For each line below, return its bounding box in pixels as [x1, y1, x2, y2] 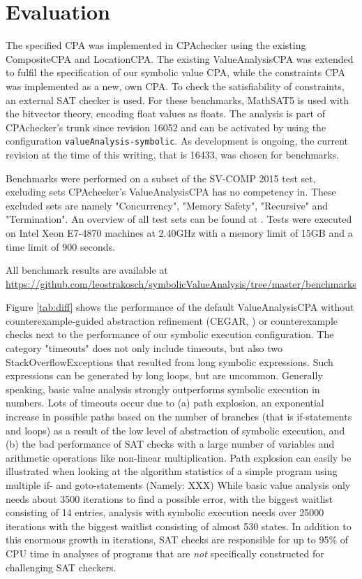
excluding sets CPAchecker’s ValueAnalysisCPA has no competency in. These [6, 184, 336, 199]
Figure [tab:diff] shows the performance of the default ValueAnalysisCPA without [6, 300, 354, 314]
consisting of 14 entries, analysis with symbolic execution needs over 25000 [6, 505, 324, 520]
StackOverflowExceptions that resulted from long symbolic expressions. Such [6, 354, 333, 369]
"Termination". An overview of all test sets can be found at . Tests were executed [6, 212, 352, 226]
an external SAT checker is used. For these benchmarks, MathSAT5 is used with [6, 92, 349, 107]
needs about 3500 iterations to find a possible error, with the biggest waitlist [6, 491, 333, 506]
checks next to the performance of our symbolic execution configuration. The [6, 327, 334, 342]
